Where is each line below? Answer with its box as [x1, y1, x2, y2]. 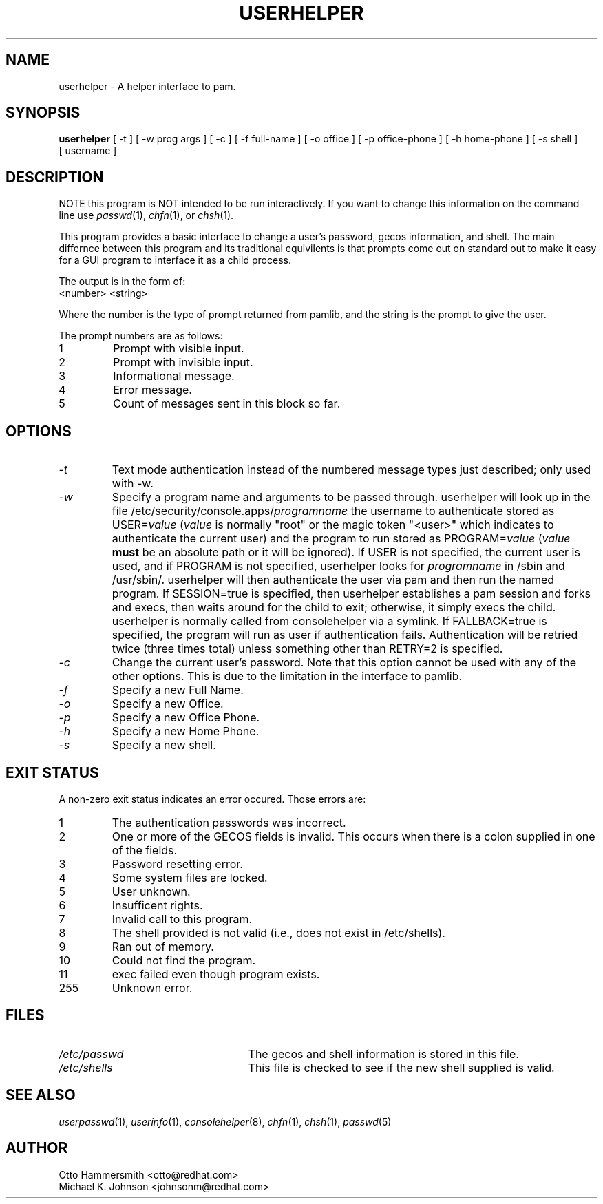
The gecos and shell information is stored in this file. [248, 1046, 519, 1061]
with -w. [112, 476, 154, 491]
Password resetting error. [112, 856, 243, 871]
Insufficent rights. [112, 898, 203, 912]
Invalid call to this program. [112, 911, 253, 926]
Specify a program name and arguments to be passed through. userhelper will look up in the [112, 490, 591, 505]
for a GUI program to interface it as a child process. [59, 254, 291, 266]
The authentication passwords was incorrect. [112, 815, 346, 830]
